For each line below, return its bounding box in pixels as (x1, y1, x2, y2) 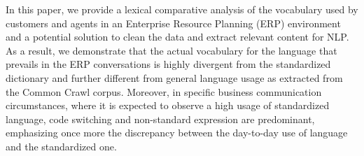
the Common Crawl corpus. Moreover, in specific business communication (6, 84, 322, 99)
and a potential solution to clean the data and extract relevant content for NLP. (6, 29, 349, 44)
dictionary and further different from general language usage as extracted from (6, 70, 343, 85)
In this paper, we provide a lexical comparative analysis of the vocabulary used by (6, 2, 358, 16)
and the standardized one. (6, 139, 117, 153)
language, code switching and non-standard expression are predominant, (6, 111, 315, 126)
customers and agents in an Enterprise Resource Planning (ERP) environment (6, 15, 341, 30)
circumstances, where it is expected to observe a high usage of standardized (6, 98, 330, 113)
